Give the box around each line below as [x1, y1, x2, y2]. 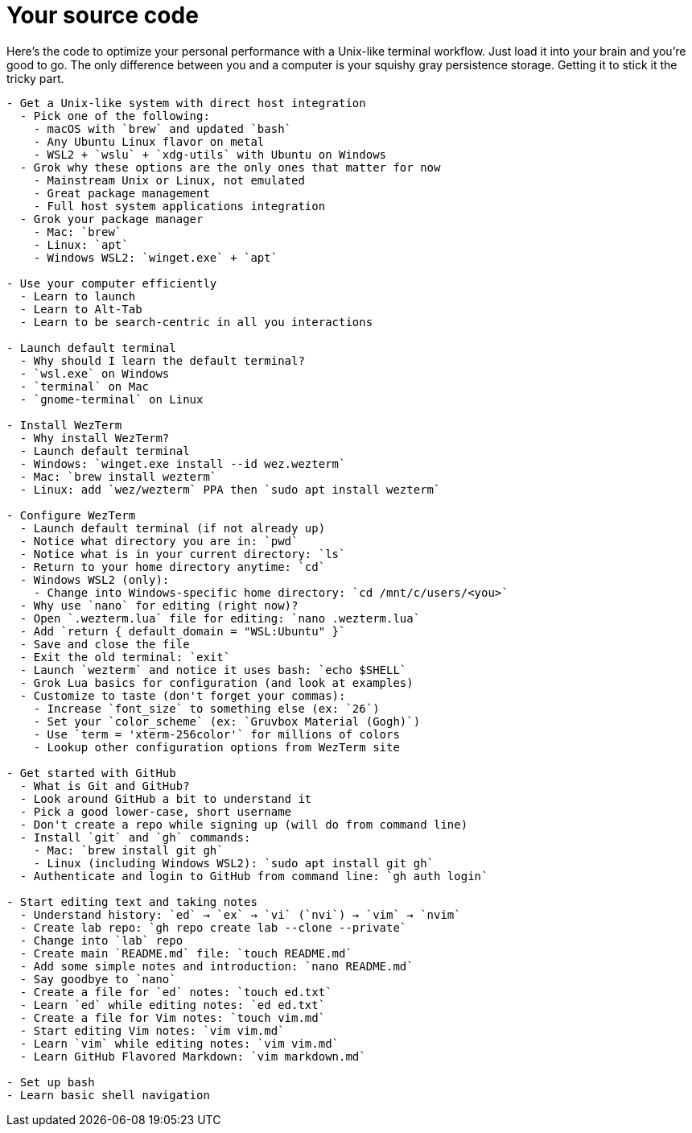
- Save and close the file [19, 637, 190, 651]
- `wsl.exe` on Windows [19, 366, 170, 380]
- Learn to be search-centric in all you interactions [19, 315, 373, 329]
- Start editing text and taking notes [6, 895, 257, 908]
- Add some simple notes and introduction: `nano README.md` [19, 959, 414, 973]
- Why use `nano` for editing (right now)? [19, 598, 299, 612]
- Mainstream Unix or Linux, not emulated [33, 173, 305, 187]
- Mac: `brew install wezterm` [19, 469, 217, 483]
